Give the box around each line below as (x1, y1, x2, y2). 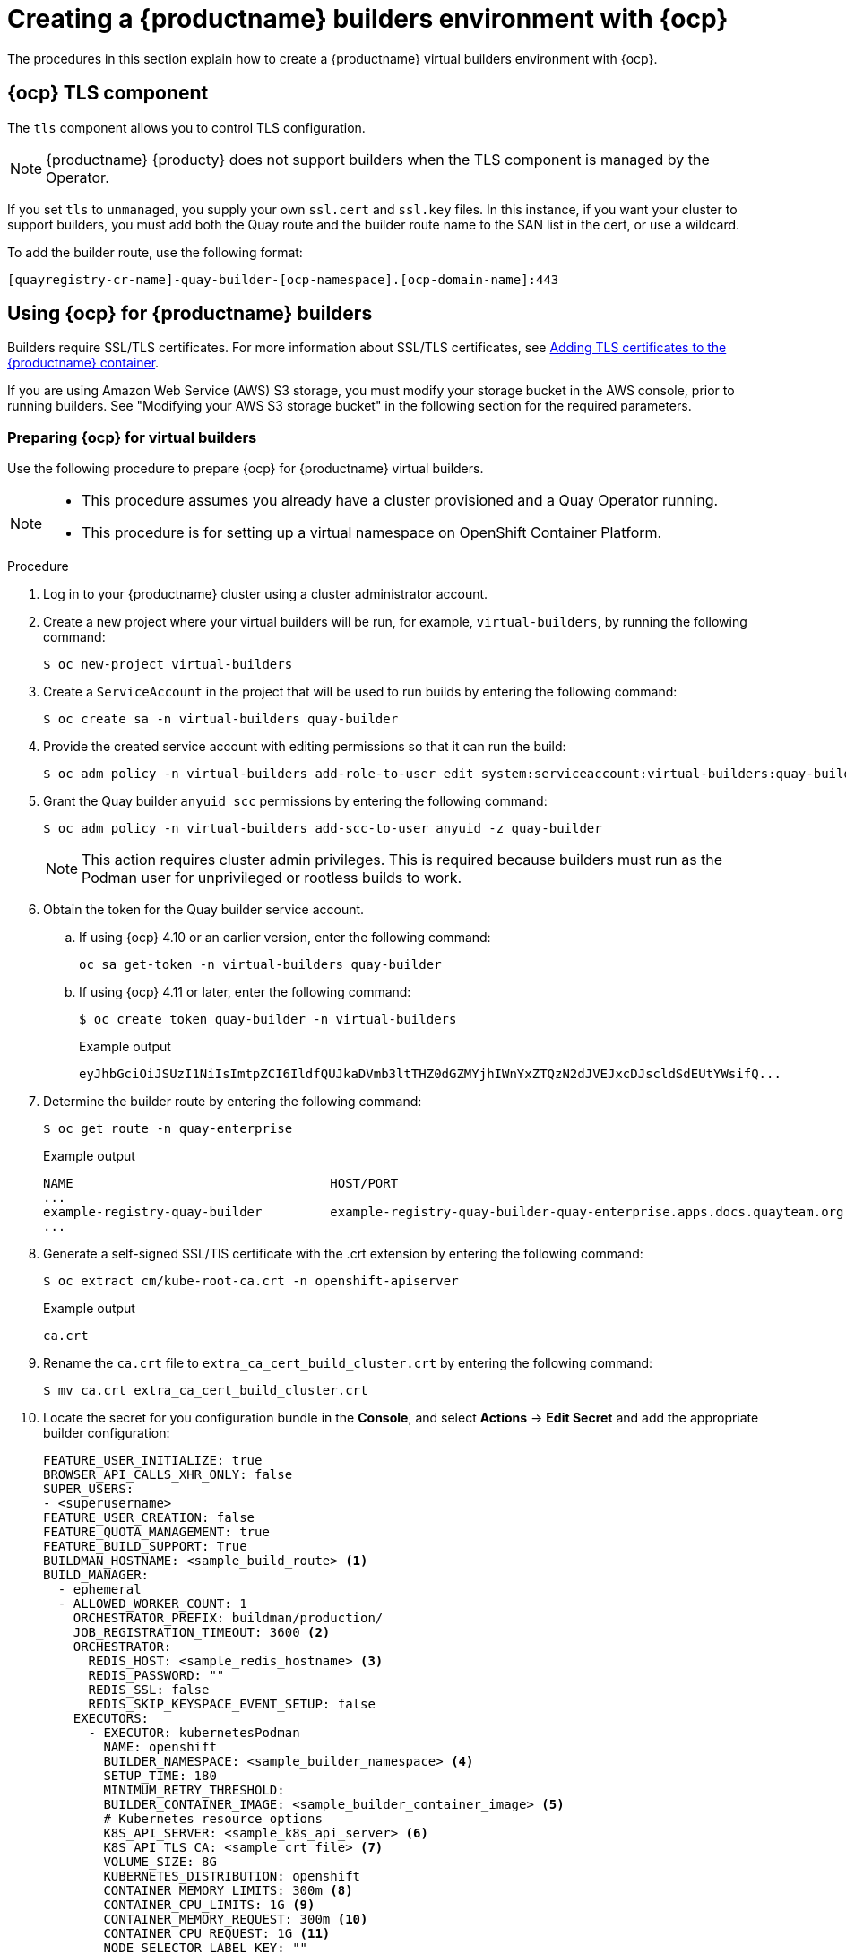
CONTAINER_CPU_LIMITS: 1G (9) (103, 1898, 315, 1913)
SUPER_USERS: (43, 1482, 134, 1497)
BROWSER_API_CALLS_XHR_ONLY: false (43, 1467, 293, 1483)
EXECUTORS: (73, 1711, 150, 1726)
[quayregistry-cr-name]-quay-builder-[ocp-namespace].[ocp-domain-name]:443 (7, 272, 559, 287)
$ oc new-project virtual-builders (43, 657, 293, 672)
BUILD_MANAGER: (43, 1568, 150, 1583)
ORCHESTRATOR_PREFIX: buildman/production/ (73, 1611, 384, 1626)
